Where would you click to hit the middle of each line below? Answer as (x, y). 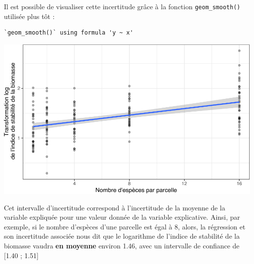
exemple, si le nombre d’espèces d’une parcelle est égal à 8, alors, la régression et (125, 226)
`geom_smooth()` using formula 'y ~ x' (69, 33)
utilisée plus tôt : (29, 16)
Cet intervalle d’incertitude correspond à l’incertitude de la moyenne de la (115, 207)
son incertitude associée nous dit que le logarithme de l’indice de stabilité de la (122, 236)
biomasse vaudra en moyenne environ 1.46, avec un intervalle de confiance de (122, 245)
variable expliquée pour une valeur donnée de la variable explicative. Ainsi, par (122, 217)
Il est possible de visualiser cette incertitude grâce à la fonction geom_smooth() (122, 6)
